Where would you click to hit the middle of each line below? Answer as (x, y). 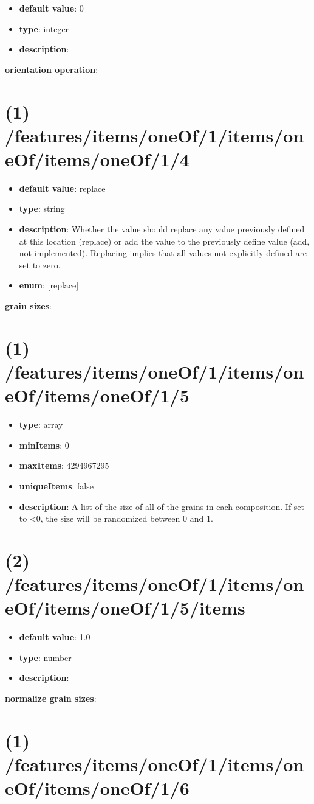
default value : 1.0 (55, 637)
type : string (42, 208)
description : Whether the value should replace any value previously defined (162, 229)
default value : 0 (51, 8)
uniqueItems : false (56, 485)
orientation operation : (52, 69)
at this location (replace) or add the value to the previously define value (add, (164, 241)
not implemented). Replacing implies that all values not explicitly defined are (163, 253)
